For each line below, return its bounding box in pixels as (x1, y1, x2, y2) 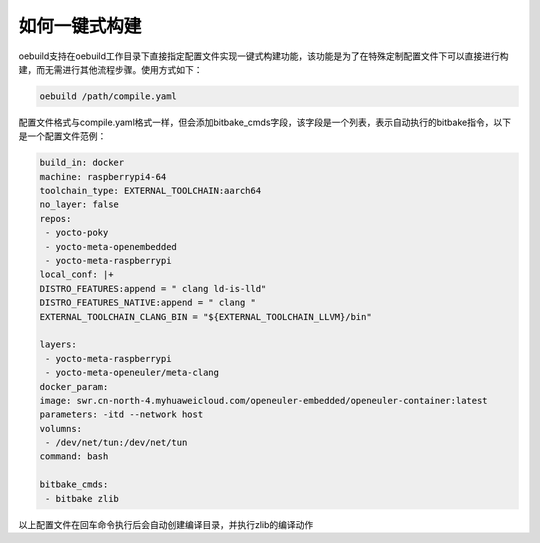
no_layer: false (39, 199, 120, 210)
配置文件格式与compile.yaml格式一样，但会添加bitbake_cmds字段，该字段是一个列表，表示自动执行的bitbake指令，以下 (18, 116, 512, 128)
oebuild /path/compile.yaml (39, 90, 177, 102)
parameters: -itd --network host (39, 409, 204, 420)
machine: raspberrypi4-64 (39, 171, 167, 182)
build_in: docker (39, 157, 125, 169)
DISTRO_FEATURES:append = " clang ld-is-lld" (39, 283, 267, 294)
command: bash (39, 451, 109, 462)
